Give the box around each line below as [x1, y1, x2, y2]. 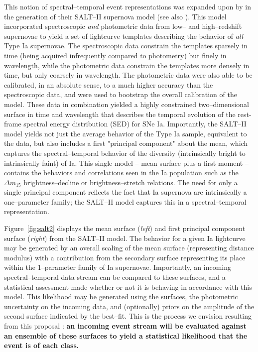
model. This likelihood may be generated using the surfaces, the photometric [4, 291, 238, 302]
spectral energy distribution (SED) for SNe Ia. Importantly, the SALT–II [23, 118, 247, 129]
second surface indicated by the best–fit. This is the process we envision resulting [4, 311, 252, 321]
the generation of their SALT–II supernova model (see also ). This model [4, 11, 227, 21]
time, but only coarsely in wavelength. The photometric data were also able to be [4, 70, 253, 80]
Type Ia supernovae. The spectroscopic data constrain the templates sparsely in [4, 40, 248, 51]
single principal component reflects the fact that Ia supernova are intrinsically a [4, 187, 247, 197]
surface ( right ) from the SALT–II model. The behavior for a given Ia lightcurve [4, 233, 246, 243]
